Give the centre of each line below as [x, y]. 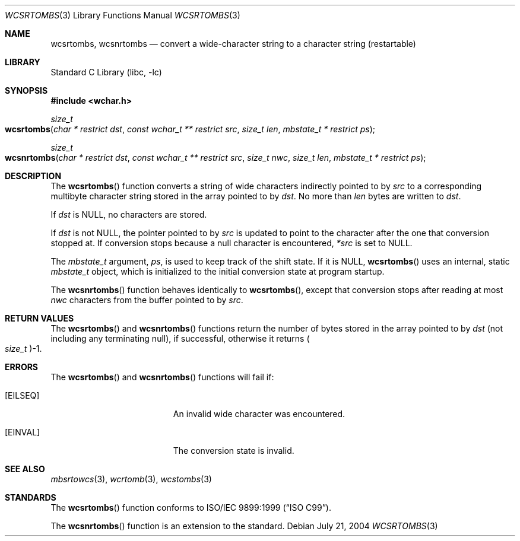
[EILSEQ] [22, 395]
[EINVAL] [23, 432]
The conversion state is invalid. [234, 451]
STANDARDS [31, 497]
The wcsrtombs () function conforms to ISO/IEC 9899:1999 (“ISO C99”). [191, 507]
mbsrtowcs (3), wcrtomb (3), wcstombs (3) [131, 479]
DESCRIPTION [33, 176]
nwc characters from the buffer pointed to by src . [147, 300]
